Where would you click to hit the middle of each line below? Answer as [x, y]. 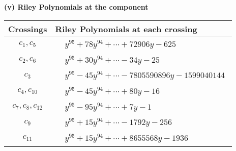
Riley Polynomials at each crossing [126, 29]
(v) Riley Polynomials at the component [76, 7]
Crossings [28, 29]
